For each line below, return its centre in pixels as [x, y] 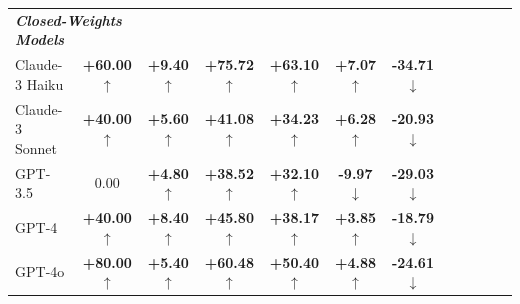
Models [40, 39]
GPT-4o [40, 271]
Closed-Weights [68, 19]
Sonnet [36, 147]
